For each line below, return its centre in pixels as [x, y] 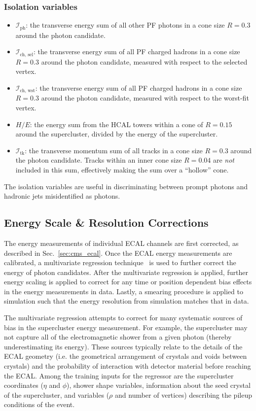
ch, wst [28, 91]
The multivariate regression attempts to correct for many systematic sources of [123, 318]
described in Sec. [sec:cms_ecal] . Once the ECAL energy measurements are [118, 253]
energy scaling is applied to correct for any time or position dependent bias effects [128, 282]
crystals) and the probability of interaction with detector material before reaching [128, 366]
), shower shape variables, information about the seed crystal [159, 385]
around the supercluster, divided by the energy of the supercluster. [117, 134]
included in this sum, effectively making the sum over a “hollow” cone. [122, 169]
